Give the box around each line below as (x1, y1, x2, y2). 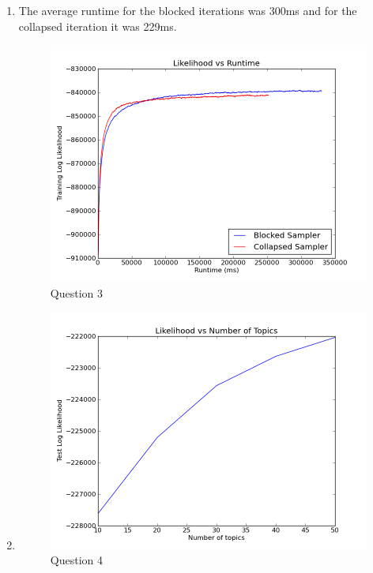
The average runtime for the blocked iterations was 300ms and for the (18, 2, 357, 18)
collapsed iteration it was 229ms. (18, 17, 177, 34)
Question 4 (50, 552, 103, 568)
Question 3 (50, 284, 103, 301)
